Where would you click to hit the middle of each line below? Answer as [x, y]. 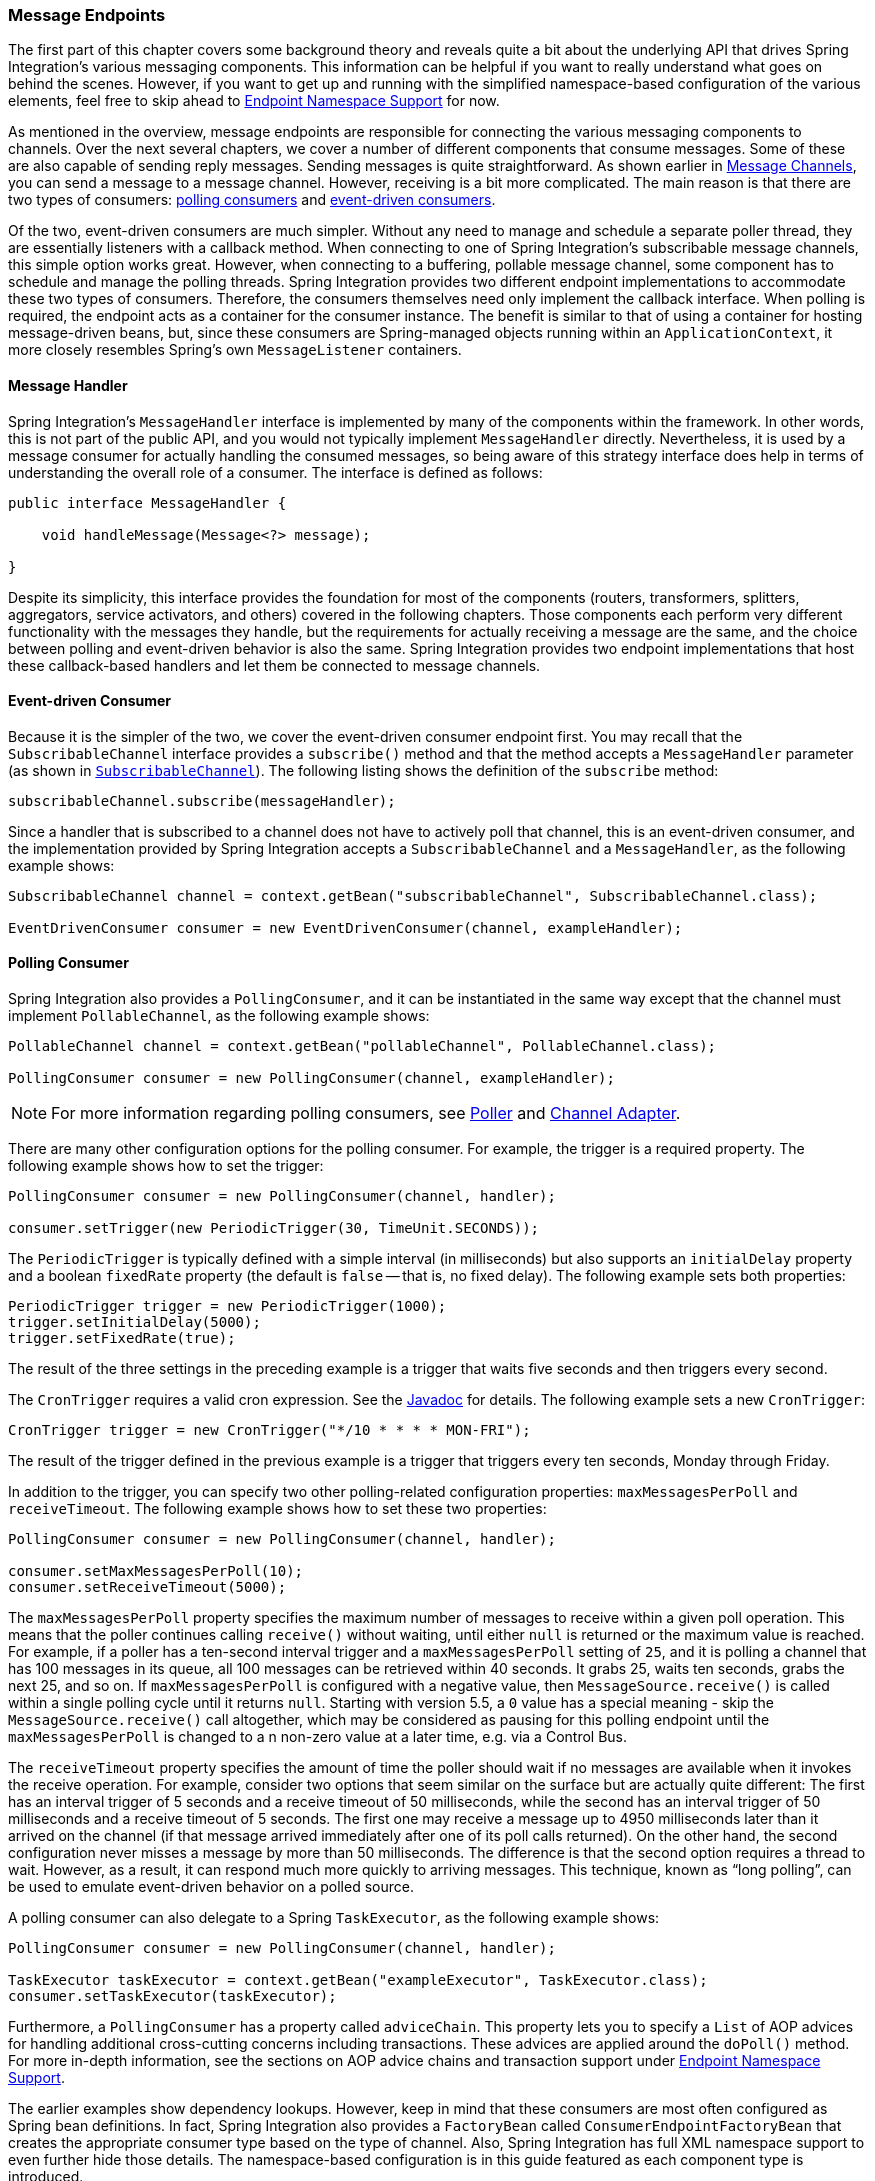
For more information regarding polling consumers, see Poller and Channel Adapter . [366, 1113]
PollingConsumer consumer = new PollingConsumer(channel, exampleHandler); [311, 1078]
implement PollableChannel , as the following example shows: [219, 1016]
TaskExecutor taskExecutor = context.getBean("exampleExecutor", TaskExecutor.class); [358, 1980]
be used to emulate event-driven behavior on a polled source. [211, 1887]
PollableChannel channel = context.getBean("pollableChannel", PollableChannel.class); [362, 1046]
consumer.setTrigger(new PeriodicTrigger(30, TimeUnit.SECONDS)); [274, 1228]
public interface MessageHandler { [147, 502]
